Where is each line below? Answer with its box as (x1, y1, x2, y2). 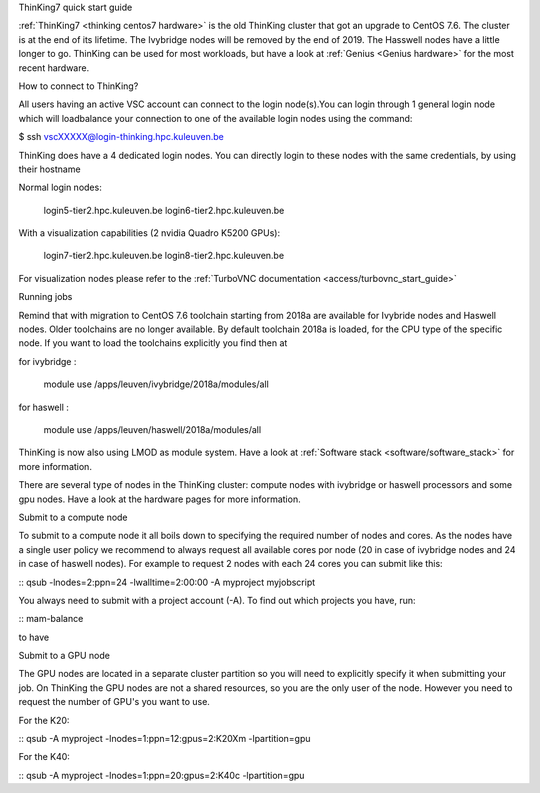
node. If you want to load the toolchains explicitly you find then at (18, 337, 288, 349)
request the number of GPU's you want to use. (18, 696, 210, 708)
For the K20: (18, 714, 70, 726)
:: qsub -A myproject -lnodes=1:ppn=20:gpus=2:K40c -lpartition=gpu (18, 769, 305, 781)
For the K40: (18, 751, 70, 763)
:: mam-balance (18, 613, 84, 625)
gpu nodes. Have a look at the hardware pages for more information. (18, 493, 301, 505)
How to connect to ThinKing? (18, 80, 139, 92)
